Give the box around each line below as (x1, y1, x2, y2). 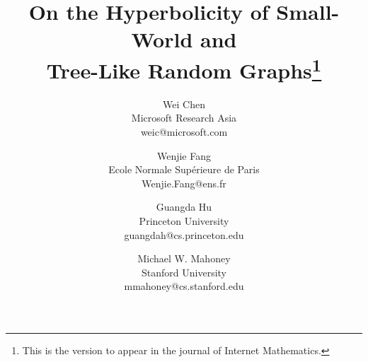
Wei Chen (163, 96, 205, 111)
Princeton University (139, 213, 229, 228)
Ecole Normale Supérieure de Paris (108, 162, 260, 177)
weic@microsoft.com (140, 124, 228, 139)
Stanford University (142, 264, 226, 279)
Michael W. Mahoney (137, 251, 231, 266)
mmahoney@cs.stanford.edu (124, 279, 244, 293)
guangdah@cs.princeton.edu (124, 227, 244, 242)
